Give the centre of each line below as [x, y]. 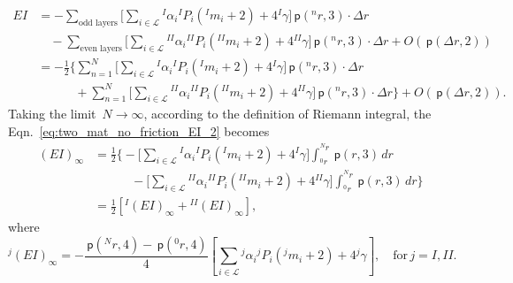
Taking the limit [52, 114]
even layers [101, 48]
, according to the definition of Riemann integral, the [287, 114]
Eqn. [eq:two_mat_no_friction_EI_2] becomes [139, 130]
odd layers [98, 23]
